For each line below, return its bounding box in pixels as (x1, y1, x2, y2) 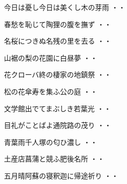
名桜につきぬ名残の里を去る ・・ (4, 36, 111, 46)
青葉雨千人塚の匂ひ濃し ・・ (4, 136, 97, 147)
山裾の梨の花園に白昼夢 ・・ (4, 52, 97, 63)
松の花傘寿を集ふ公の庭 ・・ (4, 86, 97, 96)
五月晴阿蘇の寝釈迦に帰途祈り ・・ (4, 170, 118, 180)
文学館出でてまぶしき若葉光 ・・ (4, 103, 111, 113)
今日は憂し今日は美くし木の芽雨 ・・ (4, 2, 125, 12)
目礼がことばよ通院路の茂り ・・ (4, 120, 111, 130)
